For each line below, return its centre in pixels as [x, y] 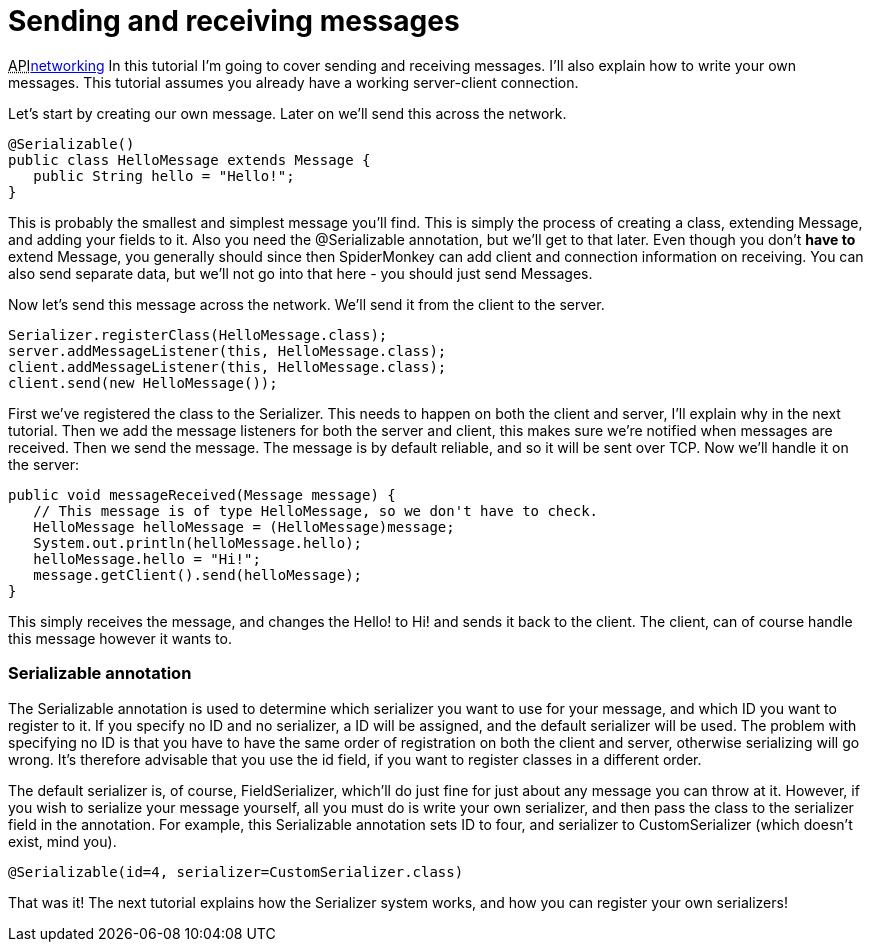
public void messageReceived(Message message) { [202, 494]
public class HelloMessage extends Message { [189, 159]
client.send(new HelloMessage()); [143, 382]
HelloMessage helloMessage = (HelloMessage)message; [244, 526]
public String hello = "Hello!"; [164, 175]
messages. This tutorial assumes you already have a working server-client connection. [293, 82]
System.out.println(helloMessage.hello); [198, 542]
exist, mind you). [62, 841]
